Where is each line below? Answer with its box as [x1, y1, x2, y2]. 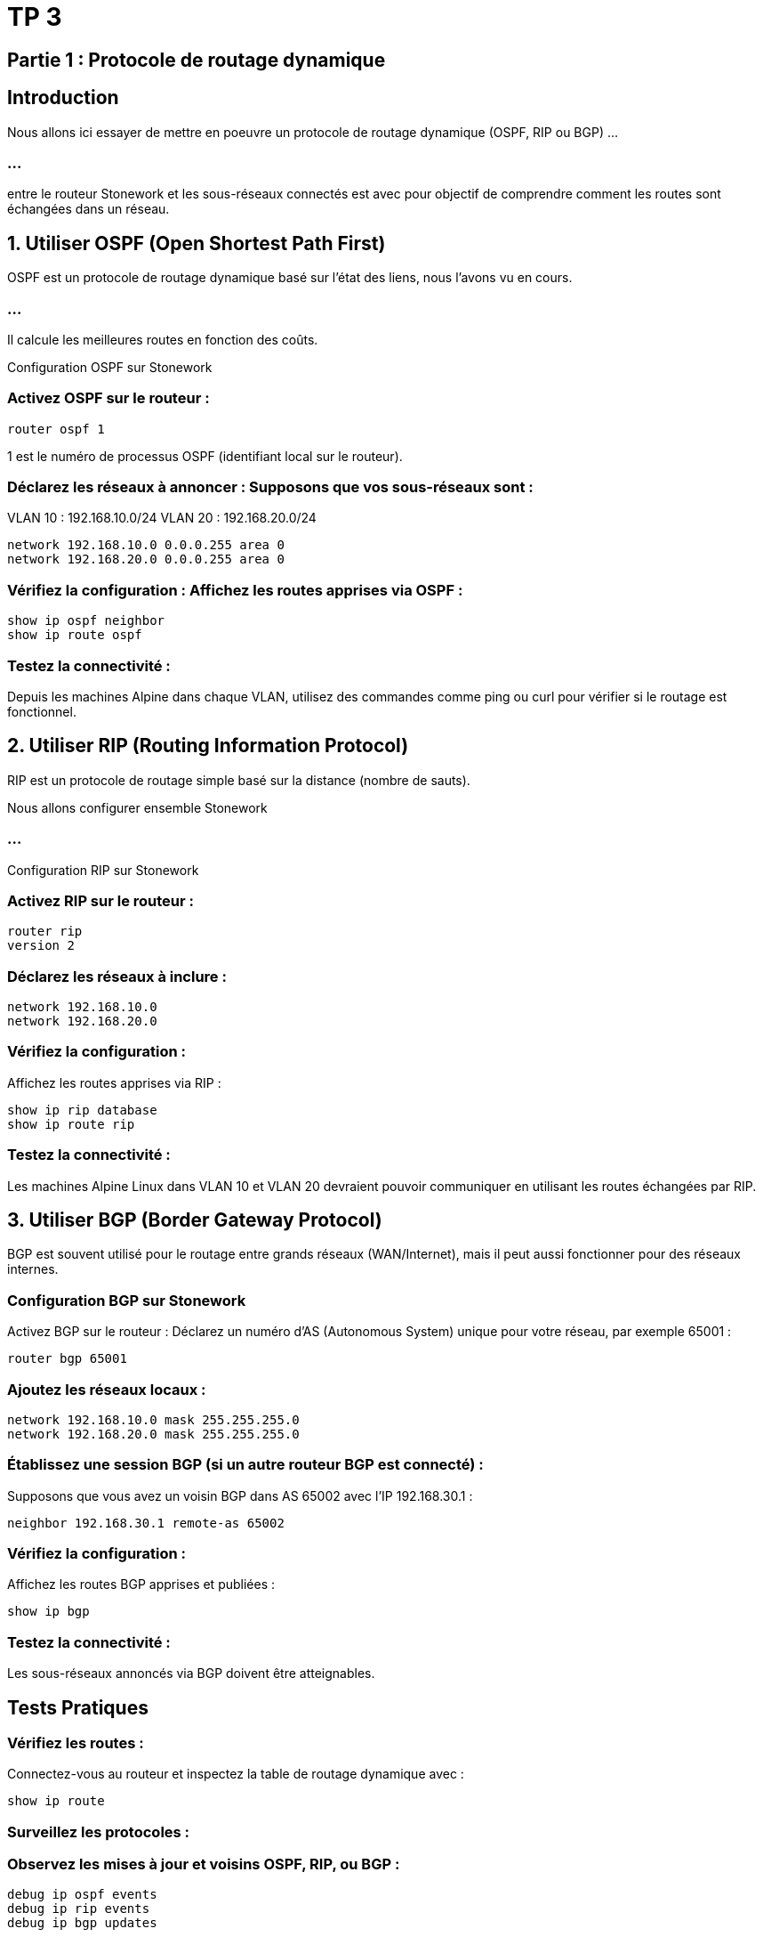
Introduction [7, 86, 119, 109]
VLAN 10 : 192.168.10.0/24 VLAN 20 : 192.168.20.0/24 [7, 510, 317, 526]
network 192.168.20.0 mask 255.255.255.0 [7, 1426, 300, 1441]
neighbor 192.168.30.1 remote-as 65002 [7, 1515, 285, 1530]
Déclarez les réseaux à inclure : [7, 967, 227, 985]
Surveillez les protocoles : [7, 1822, 190, 1841]
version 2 [7, 938, 75, 953]
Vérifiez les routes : [7, 1733, 144, 1752]
